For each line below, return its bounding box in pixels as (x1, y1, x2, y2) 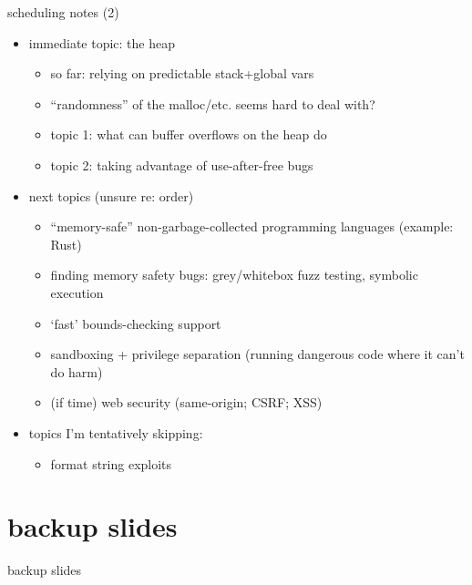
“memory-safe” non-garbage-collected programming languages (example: (50, 217, 454, 236)
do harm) (50, 362, 103, 381)
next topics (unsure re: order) (28, 186, 194, 205)
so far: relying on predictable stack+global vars (50, 64, 314, 83)
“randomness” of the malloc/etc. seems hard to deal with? (50, 94, 375, 113)
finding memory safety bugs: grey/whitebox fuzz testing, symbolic (50, 265, 418, 284)
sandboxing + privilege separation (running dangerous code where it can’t (50, 344, 465, 364)
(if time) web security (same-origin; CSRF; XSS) (50, 393, 323, 412)
